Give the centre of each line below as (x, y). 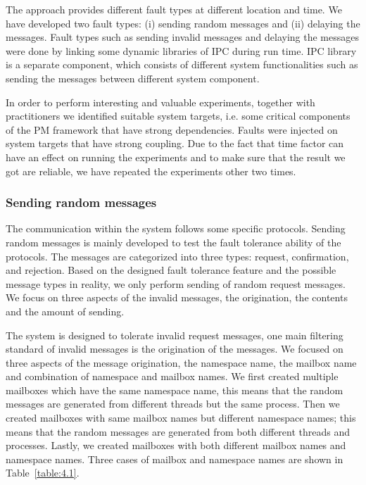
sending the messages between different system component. (133, 78)
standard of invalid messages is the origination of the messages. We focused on (175, 349)
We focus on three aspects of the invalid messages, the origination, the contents (177, 297)
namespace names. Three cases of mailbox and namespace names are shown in (175, 459)
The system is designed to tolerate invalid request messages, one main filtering (175, 335)
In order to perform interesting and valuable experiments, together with (160, 102)
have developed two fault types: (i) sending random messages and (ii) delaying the (183, 23)
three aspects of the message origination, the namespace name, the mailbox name (181, 362)
